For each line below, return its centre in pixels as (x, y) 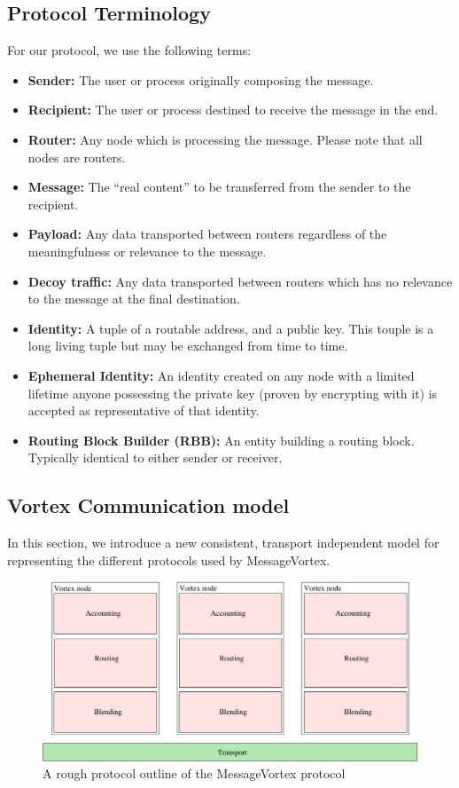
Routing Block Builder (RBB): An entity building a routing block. (221, 440)
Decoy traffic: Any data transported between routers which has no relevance (240, 281)
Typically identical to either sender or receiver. (155, 457)
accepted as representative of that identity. (144, 410)
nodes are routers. (77, 157)
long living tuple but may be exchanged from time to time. (188, 346)
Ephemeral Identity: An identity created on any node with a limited (221, 375)
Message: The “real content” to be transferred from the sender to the (219, 187)
